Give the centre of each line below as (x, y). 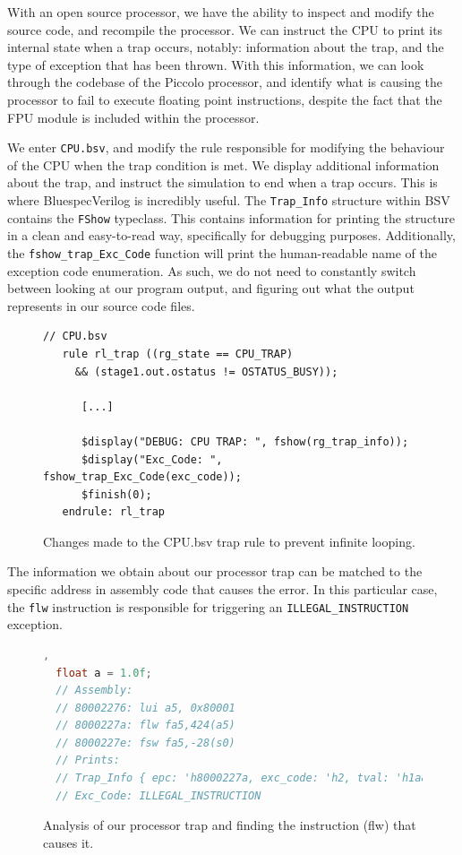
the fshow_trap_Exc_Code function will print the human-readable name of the (222, 252)
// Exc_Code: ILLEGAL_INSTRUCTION (158, 795)
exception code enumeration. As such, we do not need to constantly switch (212, 270)
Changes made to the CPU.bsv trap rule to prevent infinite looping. (229, 541)
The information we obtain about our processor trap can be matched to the (215, 571)
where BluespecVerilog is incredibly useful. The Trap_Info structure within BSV (229, 200)
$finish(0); (116, 494)
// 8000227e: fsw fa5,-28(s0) (145, 743)
